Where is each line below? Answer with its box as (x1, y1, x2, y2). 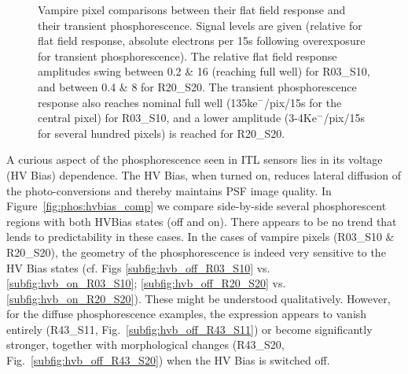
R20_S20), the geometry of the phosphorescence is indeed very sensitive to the (6, 243, 386, 260)
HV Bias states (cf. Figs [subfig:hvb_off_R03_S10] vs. (6, 259, 270, 276)
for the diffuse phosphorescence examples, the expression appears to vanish (6, 305, 367, 322)
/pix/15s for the (264, 94, 342, 110)
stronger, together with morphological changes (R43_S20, (6, 336, 285, 353)
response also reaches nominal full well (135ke (38, 94, 258, 110)
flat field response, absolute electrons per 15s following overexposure (38, 32, 366, 49)
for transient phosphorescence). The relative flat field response (38, 47, 337, 64)
